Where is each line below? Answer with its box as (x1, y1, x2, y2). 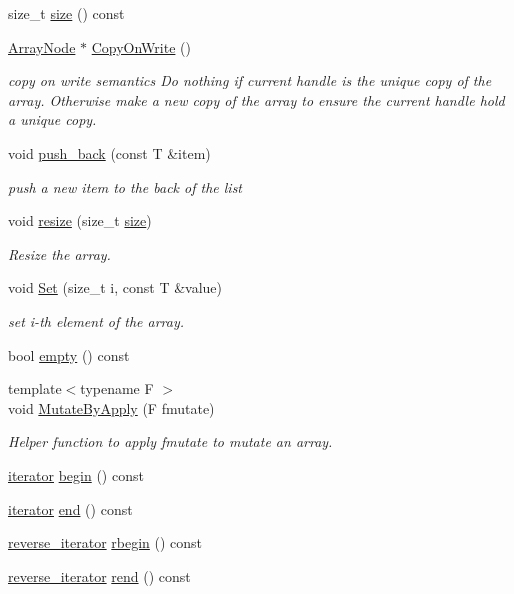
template (8, 378, 62, 399)
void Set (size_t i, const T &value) (8, 277, 223, 298)
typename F (80, 378, 154, 399)
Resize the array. (8, 243, 111, 264)
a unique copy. (8, 109, 97, 130)
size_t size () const (8, 3, 125, 23)
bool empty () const (8, 344, 130, 365)
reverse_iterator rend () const (8, 565, 191, 586)
